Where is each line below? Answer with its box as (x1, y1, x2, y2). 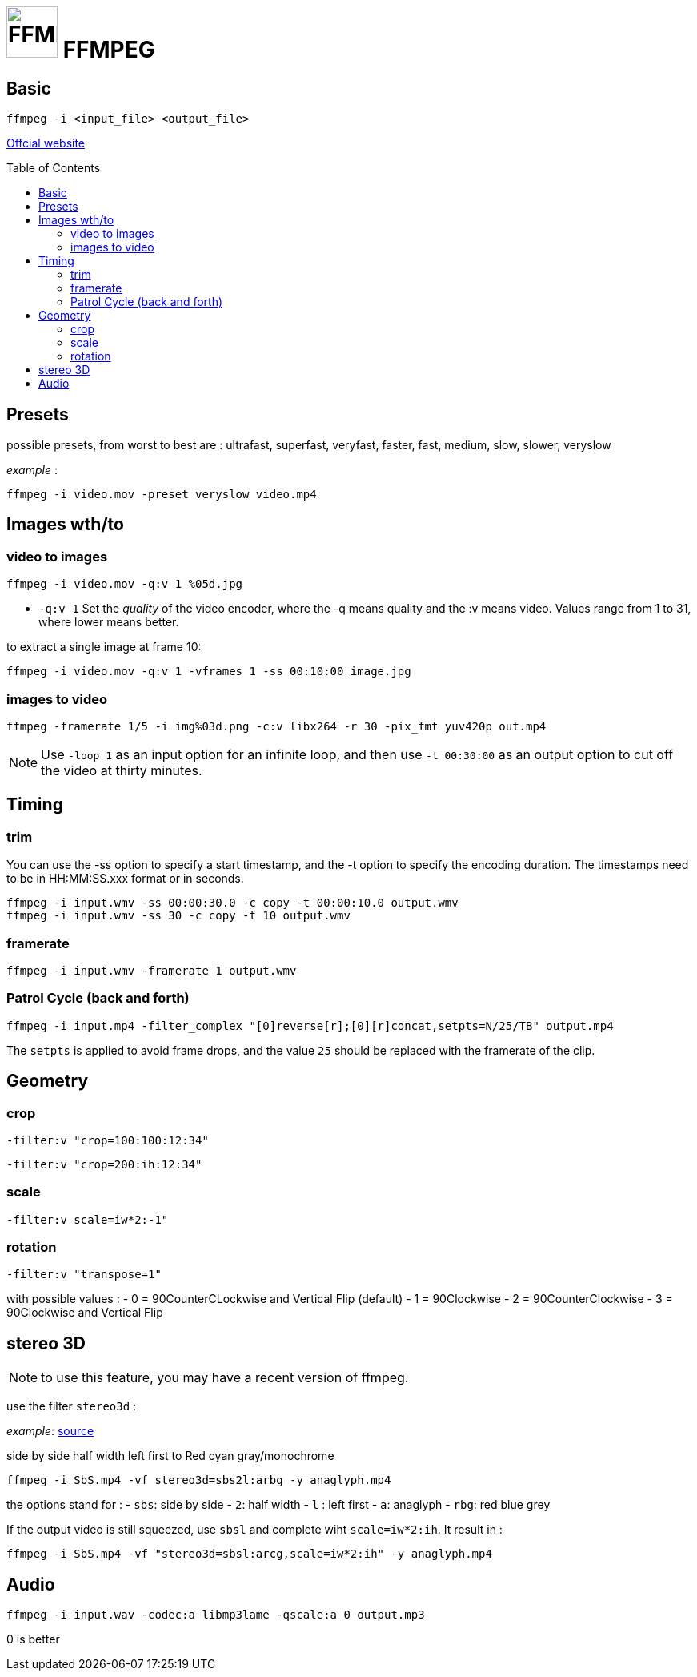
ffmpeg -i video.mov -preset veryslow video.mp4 (6, 488, 317, 501)
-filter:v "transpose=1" (6, 1268, 162, 1281)
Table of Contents (6, 161, 101, 175)
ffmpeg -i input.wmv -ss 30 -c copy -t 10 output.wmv (6, 909, 351, 923)
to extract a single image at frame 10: (6, 640, 202, 654)
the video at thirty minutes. (41, 762, 202, 778)
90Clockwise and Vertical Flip (6, 1305, 163, 1320)
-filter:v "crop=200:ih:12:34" (6, 1157, 202, 1171)
